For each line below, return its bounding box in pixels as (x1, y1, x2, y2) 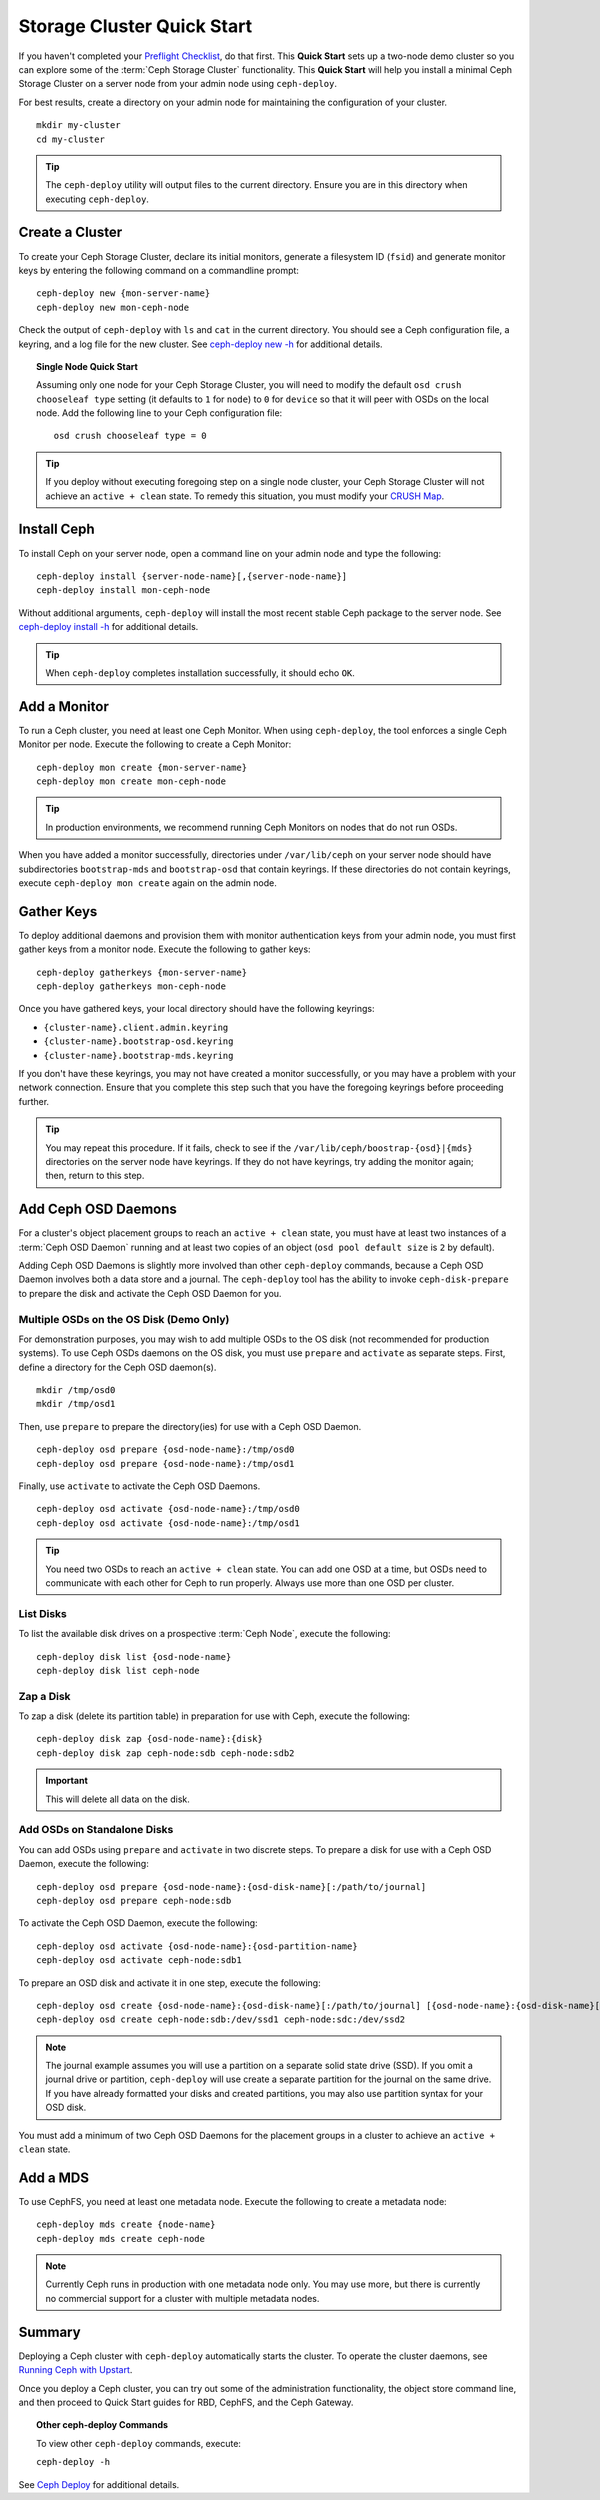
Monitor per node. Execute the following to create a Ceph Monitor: (18, 738, 292, 750)
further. (18, 1095, 50, 1107)
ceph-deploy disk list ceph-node (36, 1665, 200, 1676)
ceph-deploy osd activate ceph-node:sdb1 (36, 1955, 242, 1966)
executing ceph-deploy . (45, 193, 150, 205)
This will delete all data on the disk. (45, 1793, 190, 1805)
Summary (18, 2323, 81, 2340)
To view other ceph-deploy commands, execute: (36, 2437, 242, 2449)
